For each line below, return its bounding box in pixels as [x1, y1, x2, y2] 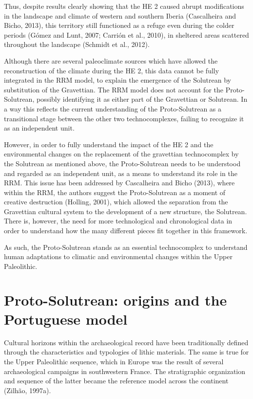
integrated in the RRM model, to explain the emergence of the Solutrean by [4, 75, 232, 85]
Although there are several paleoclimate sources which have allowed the [4, 55, 218, 66]
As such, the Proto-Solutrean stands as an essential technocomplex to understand [4, 242, 248, 252]
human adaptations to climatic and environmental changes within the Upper [4, 251, 233, 262]
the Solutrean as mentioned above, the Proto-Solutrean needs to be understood [4, 158, 241, 168]
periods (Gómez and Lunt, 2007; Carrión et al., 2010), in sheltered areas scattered [4, 29, 249, 40]
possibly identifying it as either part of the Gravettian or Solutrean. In [36, 94, 248, 104]
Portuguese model [4, 309, 128, 329]
